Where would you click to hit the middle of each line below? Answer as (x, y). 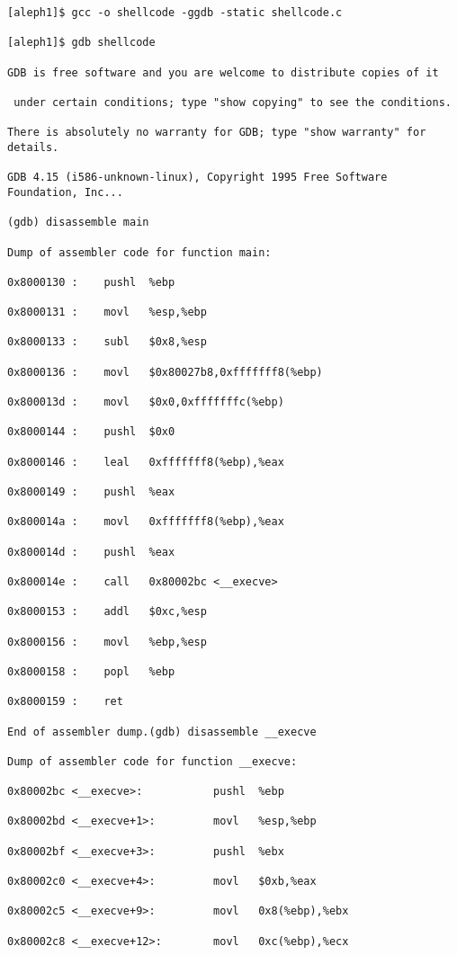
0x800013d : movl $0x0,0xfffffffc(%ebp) (146, 402)
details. (33, 147)
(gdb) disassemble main (78, 223)
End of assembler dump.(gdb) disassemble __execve (162, 732)
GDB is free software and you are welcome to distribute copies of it (223, 72)
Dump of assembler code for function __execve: (152, 761)
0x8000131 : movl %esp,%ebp (107, 312)
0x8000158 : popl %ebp (91, 671)
